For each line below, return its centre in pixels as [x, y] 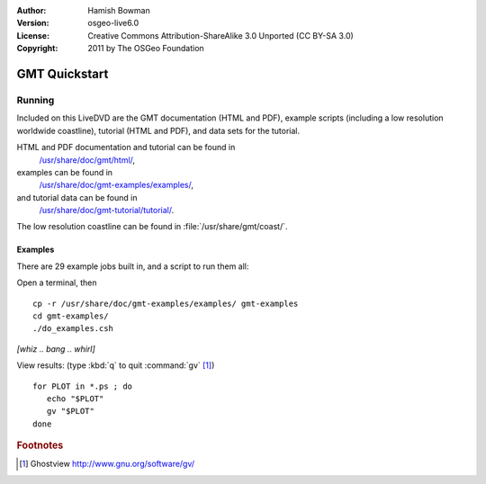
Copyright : [37, 49]
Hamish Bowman [119, 10]
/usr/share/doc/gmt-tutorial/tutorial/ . [107, 211]
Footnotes [40, 445]
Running [36, 100]
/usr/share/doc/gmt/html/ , [87, 160]
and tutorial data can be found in [77, 197]
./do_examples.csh [73, 329]
